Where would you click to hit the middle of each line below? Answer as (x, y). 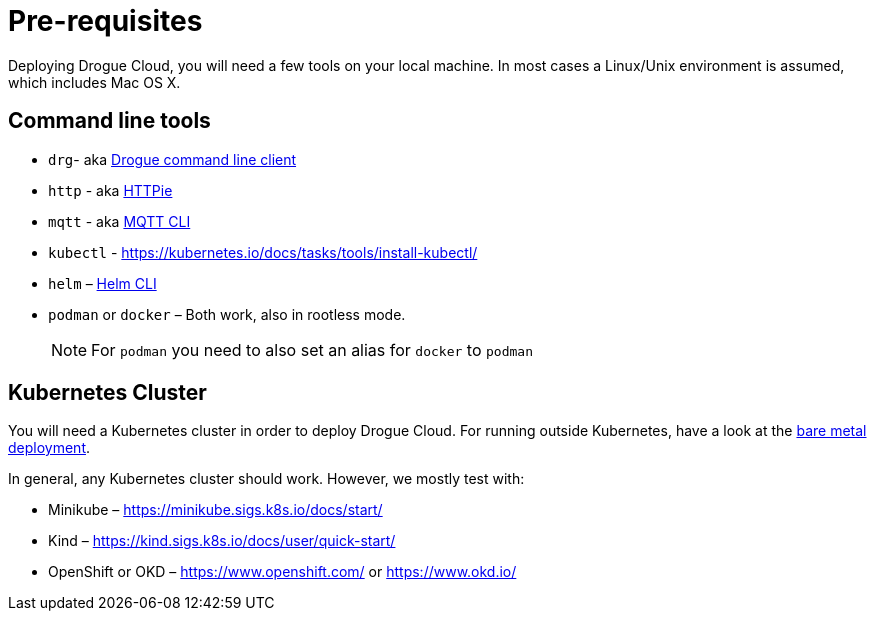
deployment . (49, 448)
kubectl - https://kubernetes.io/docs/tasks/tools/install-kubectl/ (263, 252)
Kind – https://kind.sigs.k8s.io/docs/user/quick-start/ (222, 541)
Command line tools (109, 121)
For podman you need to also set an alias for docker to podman (312, 349)
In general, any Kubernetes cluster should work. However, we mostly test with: (266, 479)
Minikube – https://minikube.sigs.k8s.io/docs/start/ (215, 510)
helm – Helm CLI (102, 283)
